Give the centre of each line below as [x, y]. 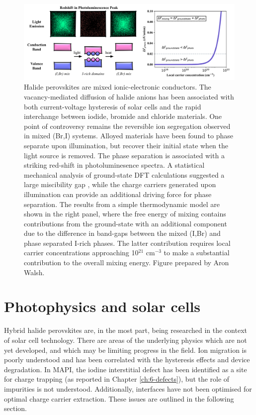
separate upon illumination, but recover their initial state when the [126, 145]
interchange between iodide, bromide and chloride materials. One [123, 116]
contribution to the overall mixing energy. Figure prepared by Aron [127, 262]
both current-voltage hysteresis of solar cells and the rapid [113, 106]
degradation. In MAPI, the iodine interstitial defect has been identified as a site [126, 369]
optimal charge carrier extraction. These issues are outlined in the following [119, 398]
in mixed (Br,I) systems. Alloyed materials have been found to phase [129, 136]
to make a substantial [197, 253]
